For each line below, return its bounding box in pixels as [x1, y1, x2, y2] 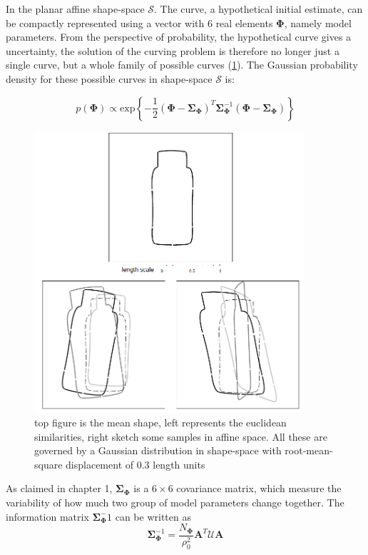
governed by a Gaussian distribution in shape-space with [34, 443, 282, 458]
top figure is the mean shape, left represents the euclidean [34, 415, 287, 430]
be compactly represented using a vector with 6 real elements [6, 15, 273, 30]
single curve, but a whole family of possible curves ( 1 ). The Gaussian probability [6, 57, 358, 72]
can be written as [115, 509, 191, 524]
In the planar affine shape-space [6, 1, 145, 16]
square [34, 456, 63, 471]
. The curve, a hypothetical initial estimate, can [154, 1, 363, 16]
